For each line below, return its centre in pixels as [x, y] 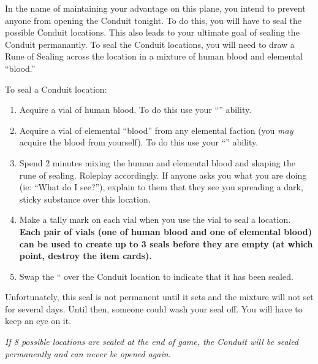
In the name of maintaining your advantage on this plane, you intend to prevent [155, 8]
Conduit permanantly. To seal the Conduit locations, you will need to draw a [150, 44]
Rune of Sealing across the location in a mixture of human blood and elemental [154, 56]
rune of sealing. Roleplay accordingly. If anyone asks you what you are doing [163, 175]
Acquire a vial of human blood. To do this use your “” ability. [135, 110]
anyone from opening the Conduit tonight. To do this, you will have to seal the [153, 20]
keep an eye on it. [38, 321]
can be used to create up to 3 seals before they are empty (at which [166, 243]
